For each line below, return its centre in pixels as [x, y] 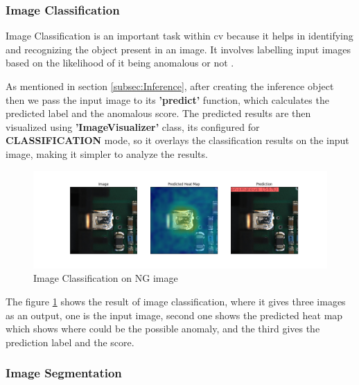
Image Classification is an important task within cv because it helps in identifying [179, 36]
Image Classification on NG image [106, 278]
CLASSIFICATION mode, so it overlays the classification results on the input [177, 140]
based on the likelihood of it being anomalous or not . [120, 63]
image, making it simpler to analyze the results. [107, 153]
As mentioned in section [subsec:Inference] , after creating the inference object [170, 86]
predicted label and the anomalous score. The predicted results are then [158, 113]
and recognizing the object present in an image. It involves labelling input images [178, 49]
